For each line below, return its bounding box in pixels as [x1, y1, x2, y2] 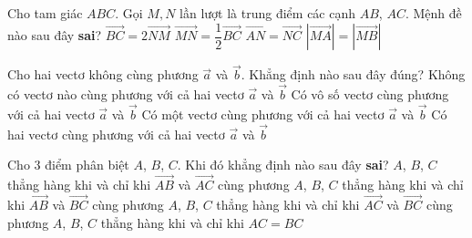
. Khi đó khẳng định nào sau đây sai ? [177, 155, 389, 174]
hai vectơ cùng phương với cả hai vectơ [7, 124, 225, 143]
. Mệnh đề [405, 4, 462, 22]
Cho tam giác [7, 4, 83, 22]
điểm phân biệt [45, 155, 129, 174]
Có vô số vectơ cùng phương [291, 85, 449, 104]
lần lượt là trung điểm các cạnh [180, 4, 356, 22]
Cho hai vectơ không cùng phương [7, 65, 199, 84]
